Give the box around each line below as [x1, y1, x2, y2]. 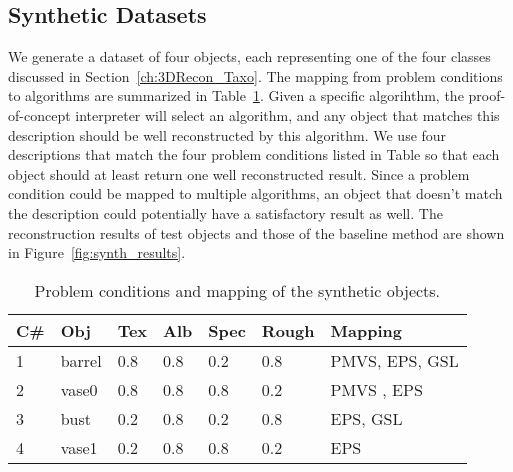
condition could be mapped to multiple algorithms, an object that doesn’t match [8, 183, 503, 204]
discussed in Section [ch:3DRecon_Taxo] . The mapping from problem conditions [8, 65, 503, 86]
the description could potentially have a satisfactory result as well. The [8, 202, 443, 223]
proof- [468, 85, 506, 106]
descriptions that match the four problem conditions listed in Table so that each [8, 144, 500, 165]
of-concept [8, 104, 71, 125]
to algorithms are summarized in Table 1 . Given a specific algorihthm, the [8, 85, 464, 106]
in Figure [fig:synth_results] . [8, 242, 186, 263]
